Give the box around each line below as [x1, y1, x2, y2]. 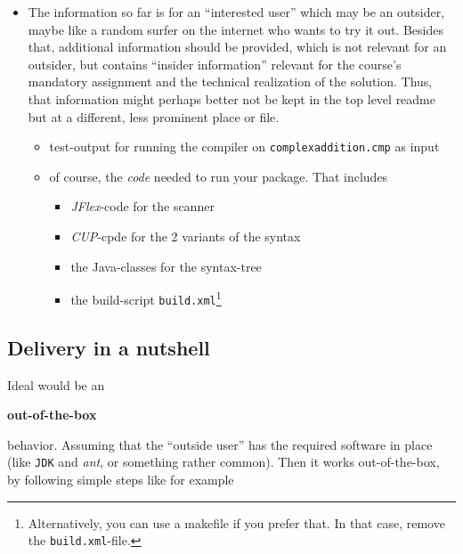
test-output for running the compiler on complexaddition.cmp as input [49, 137, 440, 156]
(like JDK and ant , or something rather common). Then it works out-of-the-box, [7, 452, 440, 471]
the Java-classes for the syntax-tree [70, 257, 262, 275]
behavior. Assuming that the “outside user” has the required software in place [7, 435, 433, 453]
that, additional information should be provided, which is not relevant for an [28, 37, 447, 56]
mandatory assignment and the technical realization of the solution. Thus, [28, 72, 433, 91]
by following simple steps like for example [7, 470, 234, 489]
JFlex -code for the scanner [70, 197, 215, 216]
